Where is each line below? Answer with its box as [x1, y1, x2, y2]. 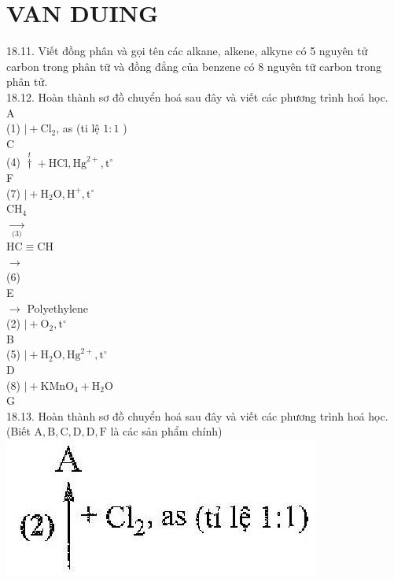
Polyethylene [27, 299, 88, 316]
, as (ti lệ [56, 120, 100, 136]
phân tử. [6, 73, 48, 90]
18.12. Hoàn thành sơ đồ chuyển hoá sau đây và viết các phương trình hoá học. [6, 88, 388, 105]
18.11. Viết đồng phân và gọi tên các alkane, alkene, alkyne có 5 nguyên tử [6, 43, 368, 59]
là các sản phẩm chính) [110, 423, 223, 439]
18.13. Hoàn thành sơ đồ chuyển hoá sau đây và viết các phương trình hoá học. [6, 407, 388, 424]
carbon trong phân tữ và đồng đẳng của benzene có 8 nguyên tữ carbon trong [6, 57, 381, 74]
